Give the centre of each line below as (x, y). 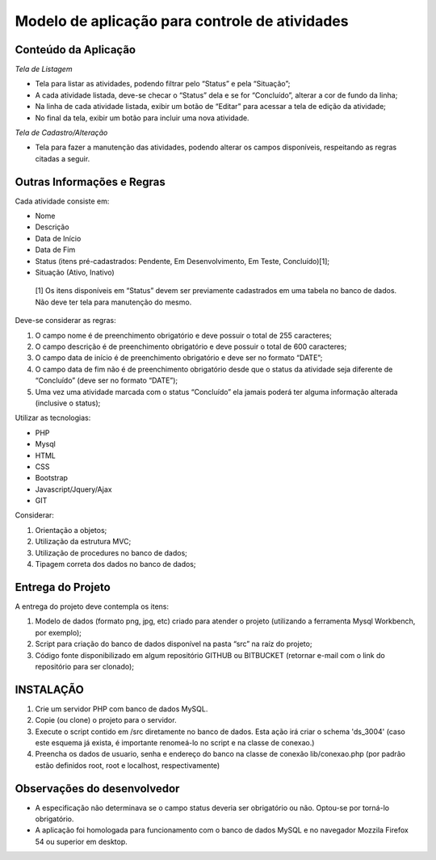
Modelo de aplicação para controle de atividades (182, 21)
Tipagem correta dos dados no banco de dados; (115, 564)
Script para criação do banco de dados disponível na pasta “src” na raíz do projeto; (174, 644)
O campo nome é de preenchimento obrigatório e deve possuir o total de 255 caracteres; (184, 335)
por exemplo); (59, 632)
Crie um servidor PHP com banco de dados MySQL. (122, 709)
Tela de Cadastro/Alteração (61, 132)
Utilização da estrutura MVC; (83, 542)
